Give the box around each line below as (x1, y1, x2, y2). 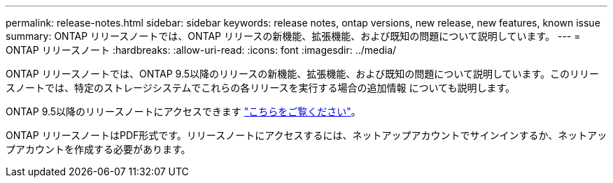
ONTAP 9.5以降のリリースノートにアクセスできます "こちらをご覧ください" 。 (6, 105, 361, 117)
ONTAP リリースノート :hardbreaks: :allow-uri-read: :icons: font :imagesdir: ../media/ (6, 44, 397, 56)
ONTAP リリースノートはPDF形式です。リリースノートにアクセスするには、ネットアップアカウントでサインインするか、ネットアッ (6, 129, 607, 141)
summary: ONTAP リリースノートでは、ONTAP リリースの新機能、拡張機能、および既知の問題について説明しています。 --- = (6, 30, 581, 42)
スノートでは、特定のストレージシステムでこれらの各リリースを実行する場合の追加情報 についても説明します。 (6, 82, 516, 94)
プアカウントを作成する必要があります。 (6, 143, 191, 155)
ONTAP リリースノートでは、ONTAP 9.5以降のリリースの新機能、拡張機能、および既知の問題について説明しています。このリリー (6, 68, 600, 80)
